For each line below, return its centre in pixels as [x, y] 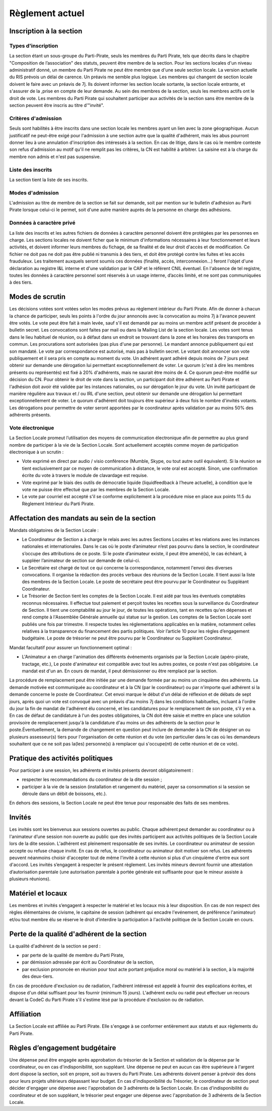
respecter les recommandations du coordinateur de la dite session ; [92, 779]
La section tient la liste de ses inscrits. [49, 180]
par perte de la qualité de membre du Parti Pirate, [73, 955]
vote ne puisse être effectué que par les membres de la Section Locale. [96, 489]
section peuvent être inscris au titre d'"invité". [57, 105]
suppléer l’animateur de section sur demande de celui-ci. [81, 561]
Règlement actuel [47, 13]
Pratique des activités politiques [61, 758]
